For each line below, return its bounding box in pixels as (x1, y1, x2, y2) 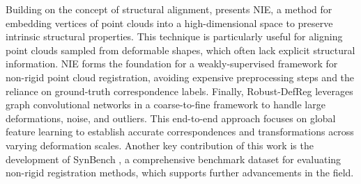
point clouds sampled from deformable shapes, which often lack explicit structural (6, 42, 355, 57)
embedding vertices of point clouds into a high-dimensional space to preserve (6, 15, 333, 30)
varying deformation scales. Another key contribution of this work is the (6, 137, 314, 152)
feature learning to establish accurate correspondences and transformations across (6, 124, 354, 139)
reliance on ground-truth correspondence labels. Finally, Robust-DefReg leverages (6, 83, 353, 98)
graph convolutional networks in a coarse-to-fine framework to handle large (6, 97, 325, 112)
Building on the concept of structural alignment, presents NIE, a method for (6, 2, 332, 16)
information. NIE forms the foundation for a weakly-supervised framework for (6, 56, 338, 71)
